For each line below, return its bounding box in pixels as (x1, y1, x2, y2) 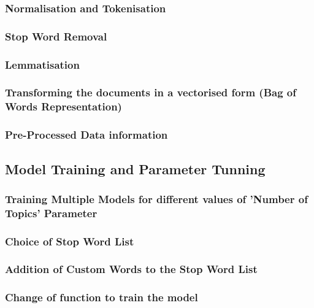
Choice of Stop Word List (5, 233, 134, 248)
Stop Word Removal (5, 28, 107, 44)
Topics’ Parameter (5, 205, 98, 220)
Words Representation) (5, 99, 122, 114)
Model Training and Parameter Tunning (5, 159, 266, 178)
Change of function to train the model (5, 290, 198, 305)
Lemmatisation (5, 56, 80, 72)
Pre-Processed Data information (5, 127, 168, 142)
